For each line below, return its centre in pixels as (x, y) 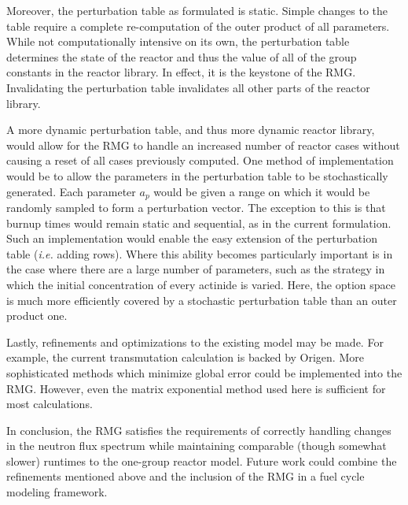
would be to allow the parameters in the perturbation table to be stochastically (197, 175)
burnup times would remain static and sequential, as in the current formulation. (199, 223)
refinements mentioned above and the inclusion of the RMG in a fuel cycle (186, 476)
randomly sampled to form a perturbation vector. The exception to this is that (196, 207)
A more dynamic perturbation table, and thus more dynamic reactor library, (191, 130)
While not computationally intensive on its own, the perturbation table (178, 41)
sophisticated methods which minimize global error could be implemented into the (204, 372)
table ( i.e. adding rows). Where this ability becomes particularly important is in (200, 253)
